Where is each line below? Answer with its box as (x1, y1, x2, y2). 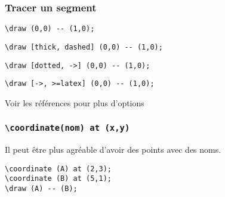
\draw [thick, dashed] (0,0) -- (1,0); (5, 42, 163, 51)
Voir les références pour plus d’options (5, 96, 144, 109)
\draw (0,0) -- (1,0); (5, 24, 95, 33)
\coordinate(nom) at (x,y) (5, 123, 130, 133)
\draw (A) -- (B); (5, 184, 78, 193)
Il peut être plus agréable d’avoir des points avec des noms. (5, 143, 221, 156)
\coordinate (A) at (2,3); (5, 164, 112, 173)
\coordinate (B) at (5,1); (5, 174, 112, 183)
